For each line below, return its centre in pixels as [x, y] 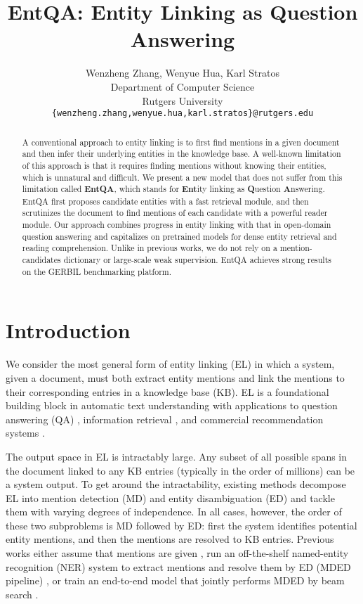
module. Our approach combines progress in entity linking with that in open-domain [177, 225]
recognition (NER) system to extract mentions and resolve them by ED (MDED [178, 566]
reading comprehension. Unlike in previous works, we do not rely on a [150, 248]
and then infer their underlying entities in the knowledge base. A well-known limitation [181, 154]
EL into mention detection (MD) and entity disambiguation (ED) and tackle [170, 497]
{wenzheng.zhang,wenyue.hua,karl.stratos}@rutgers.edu [183, 114]
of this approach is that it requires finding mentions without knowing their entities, [174, 165]
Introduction [68, 330]
